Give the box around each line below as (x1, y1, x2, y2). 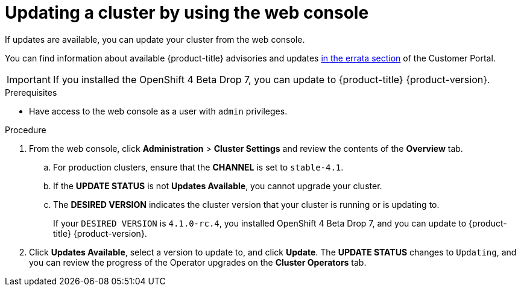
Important (7, 73, 51, 86)
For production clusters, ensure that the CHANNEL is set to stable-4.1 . (53, 161, 344, 172)
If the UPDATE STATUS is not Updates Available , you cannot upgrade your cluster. (53, 180, 382, 191)
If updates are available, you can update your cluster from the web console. (5, 34, 305, 45)
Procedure (5, 124, 46, 135)
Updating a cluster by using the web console (5, 2, 369, 23)
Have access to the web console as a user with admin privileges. (29, 105, 288, 116)
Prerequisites (5, 87, 57, 98)
